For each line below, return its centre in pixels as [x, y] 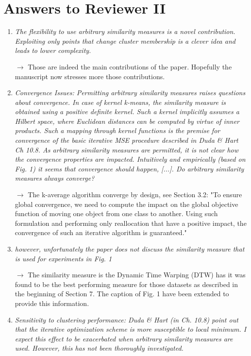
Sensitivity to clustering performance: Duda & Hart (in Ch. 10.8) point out [126, 319]
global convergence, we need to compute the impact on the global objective [126, 204]
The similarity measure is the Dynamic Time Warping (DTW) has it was [137, 275]
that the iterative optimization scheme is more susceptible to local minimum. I [131, 329]
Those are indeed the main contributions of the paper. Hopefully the [130, 66]
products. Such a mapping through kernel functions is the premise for [117, 130]
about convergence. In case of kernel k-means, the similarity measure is [120, 102]
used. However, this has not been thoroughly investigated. [99, 348]
